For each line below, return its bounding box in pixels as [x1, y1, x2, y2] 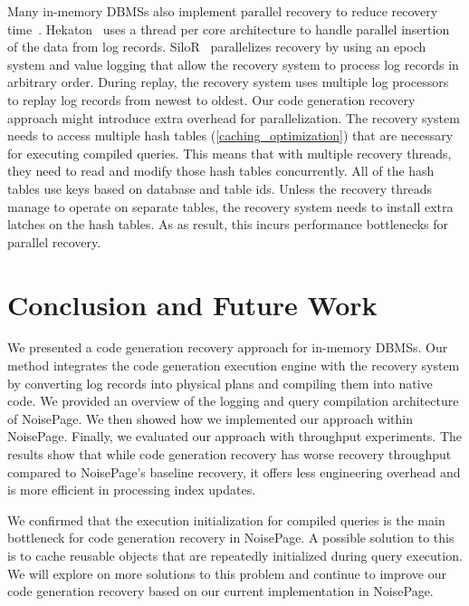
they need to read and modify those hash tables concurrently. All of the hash [7, 161, 435, 180]
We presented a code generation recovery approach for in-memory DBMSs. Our [7, 338, 448, 357]
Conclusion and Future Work [7, 285, 378, 322]
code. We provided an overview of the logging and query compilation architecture [7, 391, 459, 410]
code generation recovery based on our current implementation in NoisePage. [7, 582, 434, 601]
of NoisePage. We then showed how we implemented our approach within [7, 409, 414, 428]
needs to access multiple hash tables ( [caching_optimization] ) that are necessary [7, 126, 454, 145]
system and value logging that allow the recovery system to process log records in [7, 54, 459, 73]
